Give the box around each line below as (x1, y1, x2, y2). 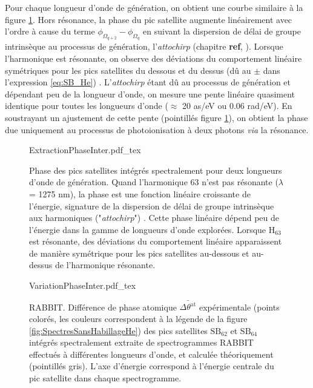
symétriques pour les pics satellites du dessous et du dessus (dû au (5, 64, 251, 76)
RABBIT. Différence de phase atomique (29, 300, 177, 313)
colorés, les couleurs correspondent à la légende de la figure (29, 312, 248, 324)
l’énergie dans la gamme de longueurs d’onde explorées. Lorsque (29, 223, 266, 235)
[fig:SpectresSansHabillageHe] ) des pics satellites (29, 324, 208, 337)
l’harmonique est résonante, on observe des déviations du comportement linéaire (5, 51, 302, 64)
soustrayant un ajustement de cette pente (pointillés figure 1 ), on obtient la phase (5, 111, 308, 123)
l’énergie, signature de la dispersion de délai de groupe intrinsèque (29, 199, 274, 212)
